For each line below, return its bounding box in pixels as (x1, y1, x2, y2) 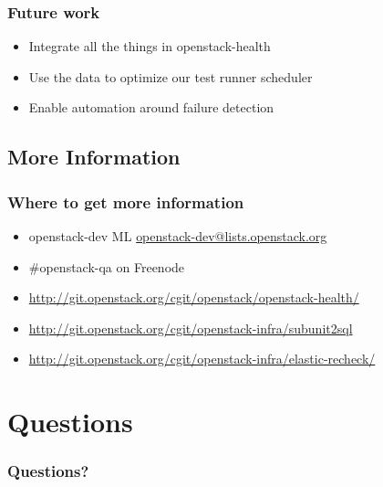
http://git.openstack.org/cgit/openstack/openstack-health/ (28, 288, 359, 307)
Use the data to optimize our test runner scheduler (28, 67, 313, 86)
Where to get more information (7, 190, 244, 213)
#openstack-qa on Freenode (28, 257, 185, 276)
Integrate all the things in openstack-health (28, 37, 271, 56)
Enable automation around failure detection (28, 98, 274, 117)
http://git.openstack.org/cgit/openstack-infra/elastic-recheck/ (28, 349, 376, 368)
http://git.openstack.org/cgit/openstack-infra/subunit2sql (28, 318, 353, 337)
